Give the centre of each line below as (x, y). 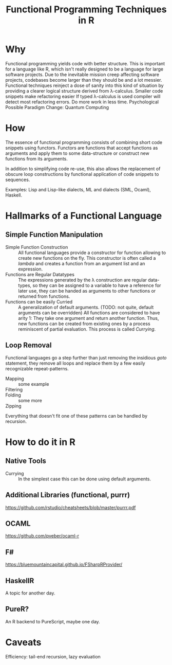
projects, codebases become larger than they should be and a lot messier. (84, 80)
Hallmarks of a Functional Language (84, 216)
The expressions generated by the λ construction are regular (83, 280)
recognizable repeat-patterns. (37, 368)
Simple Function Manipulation (54, 235)
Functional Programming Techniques (86, 10)
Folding (13, 395)
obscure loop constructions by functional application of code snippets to (82, 174)
